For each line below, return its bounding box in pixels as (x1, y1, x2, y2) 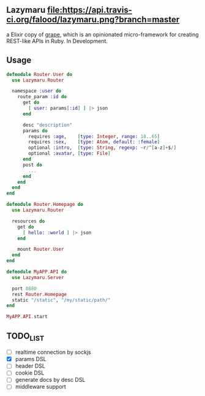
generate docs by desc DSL (15, 376, 86, 384)
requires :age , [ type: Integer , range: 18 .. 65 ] (28, 133, 160, 140)
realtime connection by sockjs (15, 349, 91, 356)
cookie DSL (15, 369, 45, 376)
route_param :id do (17, 94, 67, 100)
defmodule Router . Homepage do (6, 202, 84, 208)
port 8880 (12, 285, 37, 292)
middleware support (15, 383, 66, 390)
